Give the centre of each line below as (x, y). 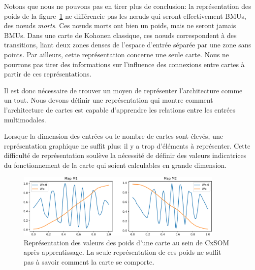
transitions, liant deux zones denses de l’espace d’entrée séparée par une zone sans (128, 45)
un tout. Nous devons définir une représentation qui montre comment (109, 100)
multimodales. (25, 119)
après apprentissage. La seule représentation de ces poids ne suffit (123, 252)
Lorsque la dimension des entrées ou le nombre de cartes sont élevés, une (113, 136)
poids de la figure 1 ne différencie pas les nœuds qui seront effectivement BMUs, (125, 16)
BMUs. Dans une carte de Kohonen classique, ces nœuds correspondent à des (120, 35)
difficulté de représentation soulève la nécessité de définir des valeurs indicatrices (125, 155)
